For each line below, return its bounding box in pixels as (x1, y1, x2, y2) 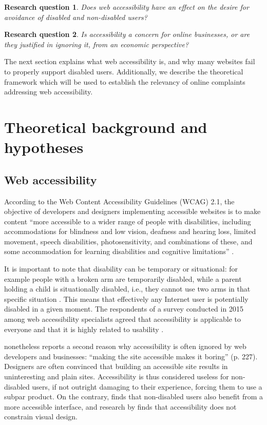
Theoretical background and (4, 116, 207, 137)
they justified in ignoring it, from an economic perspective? (4, 38, 189, 49)
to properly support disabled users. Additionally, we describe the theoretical (4, 66, 243, 76)
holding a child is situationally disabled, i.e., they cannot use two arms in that (4, 283, 251, 294)
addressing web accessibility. (4, 86, 93, 97)
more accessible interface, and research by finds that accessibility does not (4, 401, 237, 412)
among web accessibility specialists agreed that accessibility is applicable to (4, 314, 241, 324)
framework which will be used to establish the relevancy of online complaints (4, 76, 245, 87)
